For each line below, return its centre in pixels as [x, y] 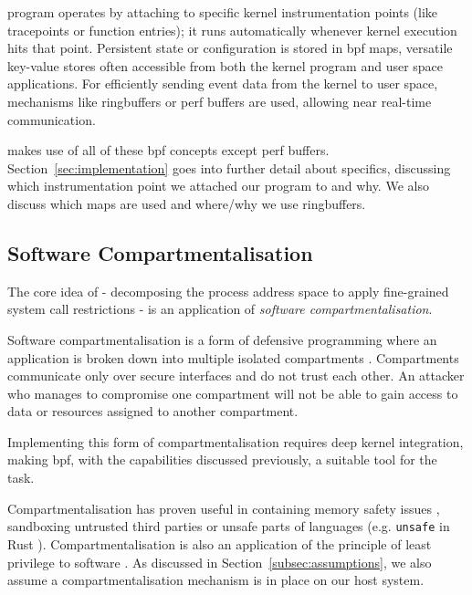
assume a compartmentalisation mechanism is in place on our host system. [216, 580]
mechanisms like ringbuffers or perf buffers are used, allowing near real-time [220, 101]
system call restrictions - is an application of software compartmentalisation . [220, 309]
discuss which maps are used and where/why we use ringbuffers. [187, 203]
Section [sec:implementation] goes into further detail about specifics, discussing [229, 167]
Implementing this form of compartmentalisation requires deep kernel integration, [236, 441]
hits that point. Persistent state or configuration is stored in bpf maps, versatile [230, 48]
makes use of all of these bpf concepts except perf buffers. [168, 150]
